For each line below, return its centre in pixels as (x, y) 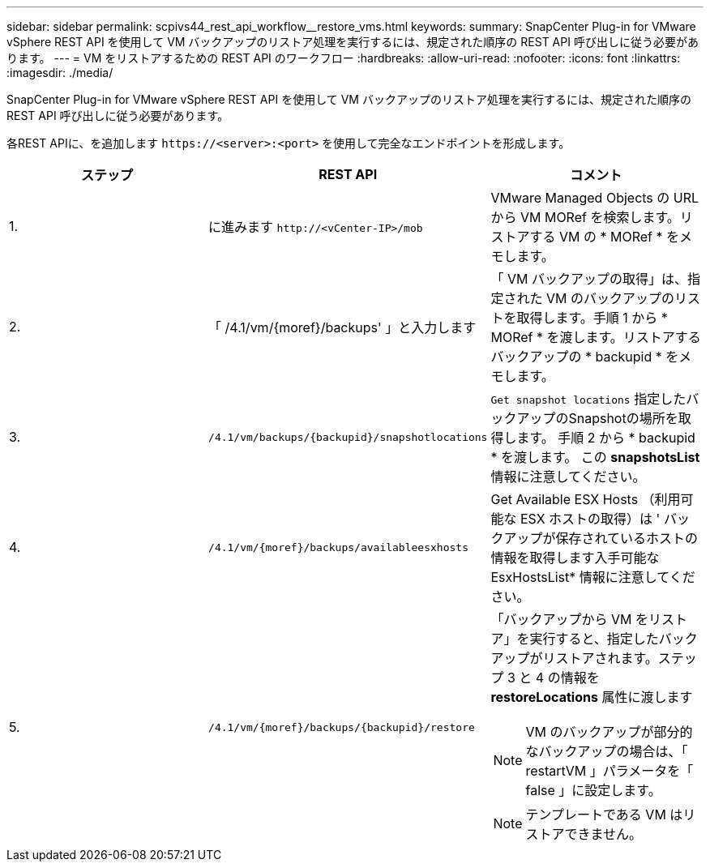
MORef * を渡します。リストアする (596, 337)
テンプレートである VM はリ (611, 815)
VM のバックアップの (610, 298)
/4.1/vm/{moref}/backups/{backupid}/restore (342, 727)
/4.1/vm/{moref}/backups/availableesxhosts (338, 547)
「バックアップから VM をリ (576, 619)
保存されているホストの (627, 538)
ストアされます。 (607, 658)
